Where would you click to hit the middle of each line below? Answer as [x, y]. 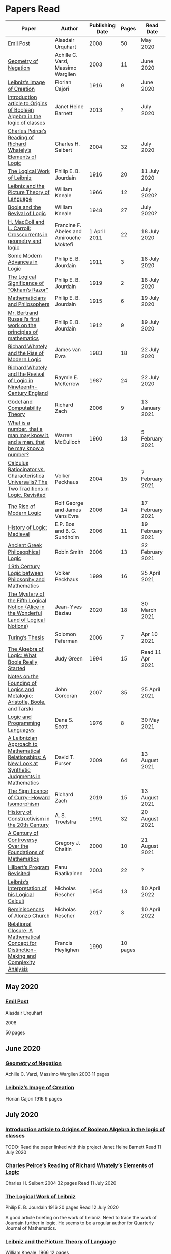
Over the [18, 846]
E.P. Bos [65, 524]
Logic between [26, 573]
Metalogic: [20, 695]
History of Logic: [28, 527]
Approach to [23, 744]
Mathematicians [27, 298]
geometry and [25, 241]
